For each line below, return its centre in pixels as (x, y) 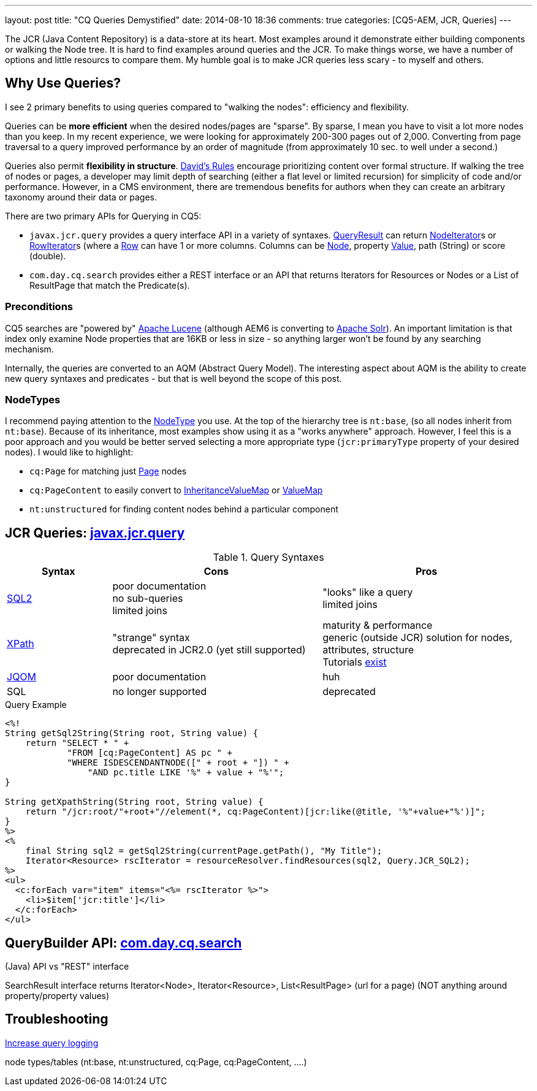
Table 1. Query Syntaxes (268, 557)
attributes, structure (368, 650)
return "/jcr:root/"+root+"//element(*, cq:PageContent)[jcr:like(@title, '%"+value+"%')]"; (255, 812)
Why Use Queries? (63, 83)
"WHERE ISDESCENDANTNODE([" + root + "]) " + (178, 763)
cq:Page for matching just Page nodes (108, 471)
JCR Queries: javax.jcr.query (95, 533)
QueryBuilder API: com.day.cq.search (124, 943)
